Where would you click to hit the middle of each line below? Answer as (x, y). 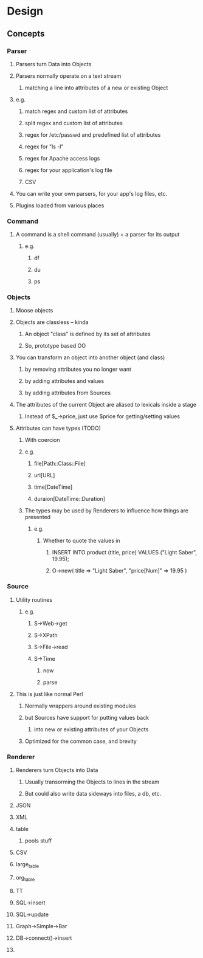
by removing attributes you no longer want (78, 370)
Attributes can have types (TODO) (58, 428)
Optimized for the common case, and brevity (81, 741)
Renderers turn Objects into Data (57, 770)
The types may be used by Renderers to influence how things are (107, 511)
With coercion (42, 440)
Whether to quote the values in (81, 541)
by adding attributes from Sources (68, 393)
